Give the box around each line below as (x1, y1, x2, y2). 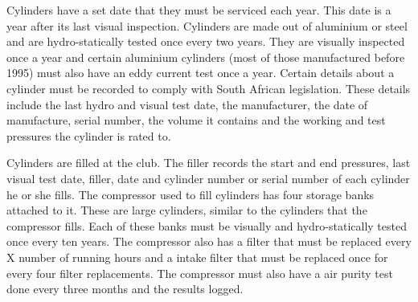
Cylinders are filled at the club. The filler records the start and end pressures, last (6, 154, 411, 171)
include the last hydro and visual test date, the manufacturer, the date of (6, 96, 368, 112)
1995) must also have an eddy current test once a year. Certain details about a (6, 64, 395, 81)
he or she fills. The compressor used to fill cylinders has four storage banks (6, 186, 375, 202)
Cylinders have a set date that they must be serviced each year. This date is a (6, 2, 391, 18)
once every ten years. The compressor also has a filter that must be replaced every (6, 233, 412, 250)
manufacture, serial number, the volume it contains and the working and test (6, 112, 386, 129)
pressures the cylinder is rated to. (6, 127, 171, 144)
